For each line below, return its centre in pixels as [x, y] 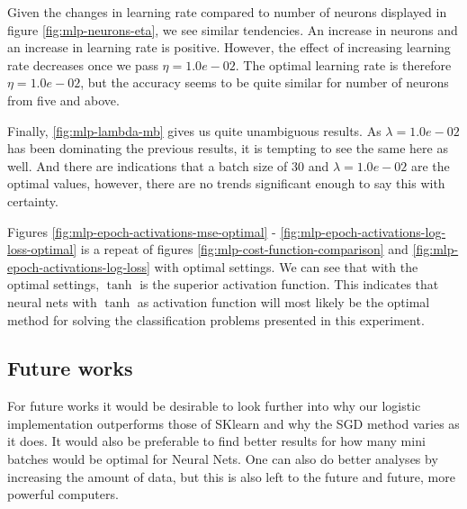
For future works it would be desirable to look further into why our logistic [214, 406]
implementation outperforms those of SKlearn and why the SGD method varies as [233, 423]
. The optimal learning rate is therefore [343, 64]
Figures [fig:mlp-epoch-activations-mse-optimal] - [142, 231]
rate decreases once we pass [83, 64]
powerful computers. [63, 494]
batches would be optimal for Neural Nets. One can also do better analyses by [223, 459]
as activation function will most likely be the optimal [283, 301]
